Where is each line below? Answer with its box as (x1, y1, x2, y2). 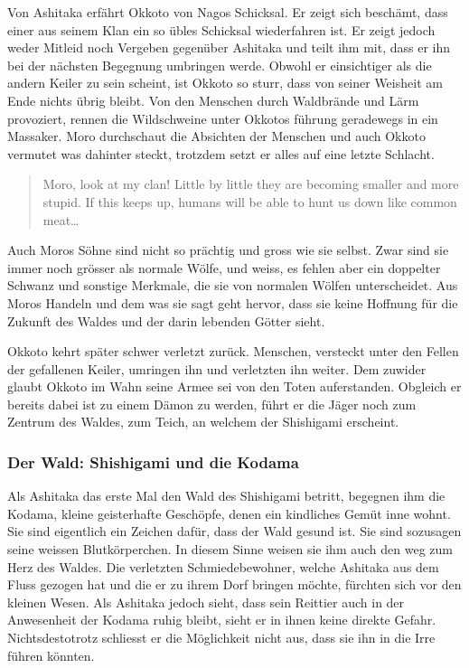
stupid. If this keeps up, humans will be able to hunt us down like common (42, 192, 457, 211)
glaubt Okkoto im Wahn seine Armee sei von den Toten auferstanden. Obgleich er (7, 377, 462, 396)
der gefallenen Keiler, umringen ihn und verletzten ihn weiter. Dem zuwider (7, 359, 427, 378)
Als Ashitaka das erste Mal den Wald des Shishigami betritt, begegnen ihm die (7, 486, 446, 505)
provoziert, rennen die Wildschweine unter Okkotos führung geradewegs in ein (7, 108, 438, 127)
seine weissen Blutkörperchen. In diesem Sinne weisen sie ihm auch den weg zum (7, 540, 453, 559)
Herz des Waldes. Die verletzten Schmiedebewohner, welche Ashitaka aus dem (7, 557, 439, 576)
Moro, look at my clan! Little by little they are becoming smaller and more (42, 174, 459, 193)
